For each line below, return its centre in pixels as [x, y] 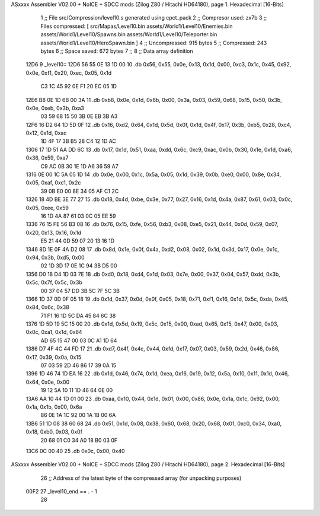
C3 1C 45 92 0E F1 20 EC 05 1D [79, 87]
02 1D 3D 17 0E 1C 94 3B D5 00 [79, 266]
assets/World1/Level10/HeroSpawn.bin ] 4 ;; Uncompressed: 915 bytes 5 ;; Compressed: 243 [154, 43]
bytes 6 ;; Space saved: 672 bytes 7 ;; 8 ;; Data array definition [117, 51]
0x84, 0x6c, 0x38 [47, 307]
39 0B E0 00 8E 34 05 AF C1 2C [80, 191]
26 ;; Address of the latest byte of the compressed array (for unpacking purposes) [141, 478]
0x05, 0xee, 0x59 [47, 208]
